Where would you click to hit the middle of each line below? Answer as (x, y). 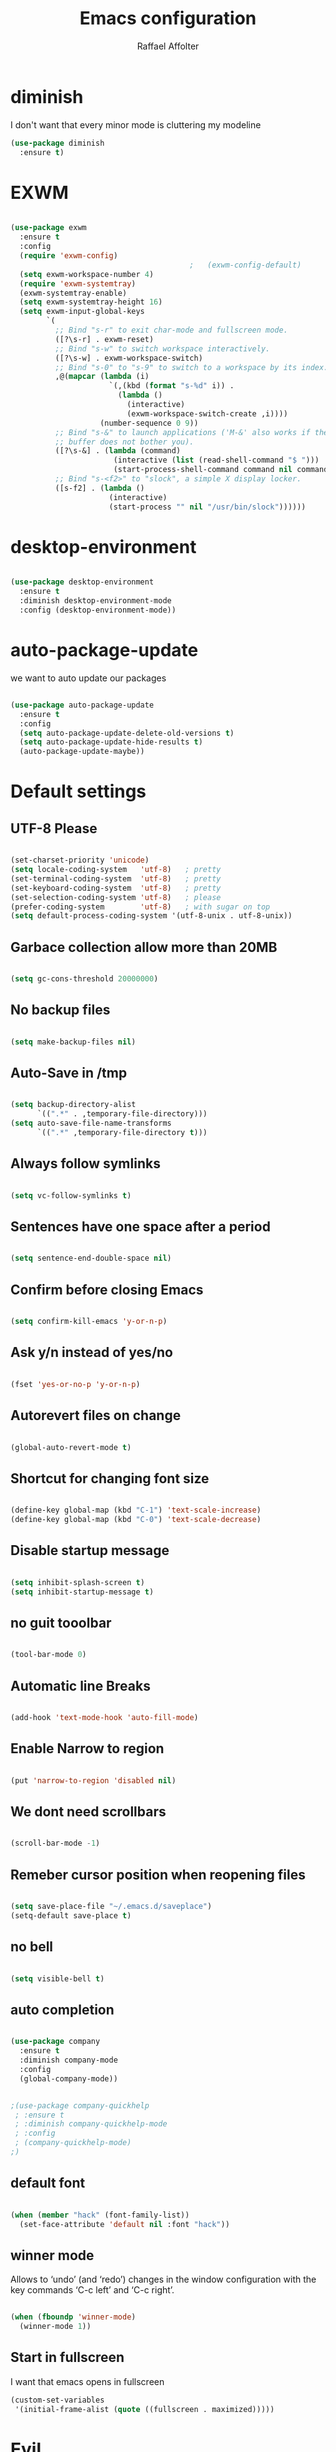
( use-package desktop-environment (82, 582)
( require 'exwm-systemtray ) (78, 283)
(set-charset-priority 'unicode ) (80, 860)
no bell (32, 1947)
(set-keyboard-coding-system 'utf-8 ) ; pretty (116, 888)
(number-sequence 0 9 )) (149, 423)
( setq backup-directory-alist (73, 1105)
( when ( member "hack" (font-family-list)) (100, 2215)
